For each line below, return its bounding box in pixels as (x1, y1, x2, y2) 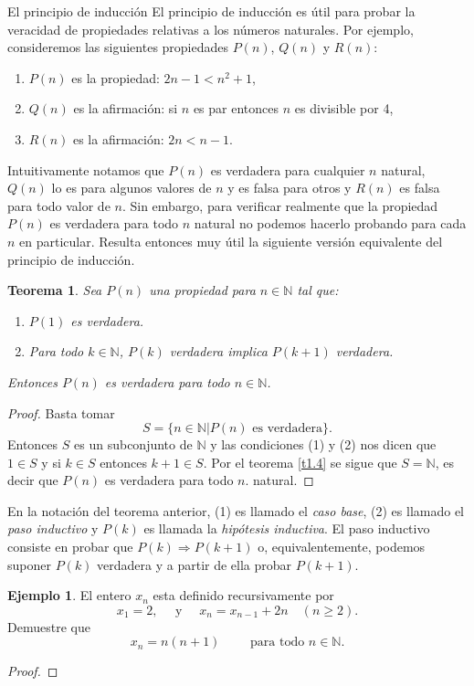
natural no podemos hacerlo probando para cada (194, 214, 467, 233)
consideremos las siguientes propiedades (7, 37, 229, 57)
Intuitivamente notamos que (7, 160, 164, 179)
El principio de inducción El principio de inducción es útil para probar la (7, 2, 416, 20)
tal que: (297, 280, 339, 300)
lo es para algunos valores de (51, 178, 212, 197)
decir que (7, 470, 58, 490)
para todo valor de (7, 195, 111, 215)
